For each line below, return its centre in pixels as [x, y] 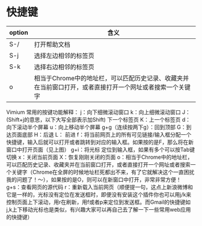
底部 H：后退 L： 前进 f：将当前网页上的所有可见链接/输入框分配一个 [107, 134]
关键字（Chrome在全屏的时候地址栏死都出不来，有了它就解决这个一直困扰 [103, 172]
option [19, 32]
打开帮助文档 [52, 44]
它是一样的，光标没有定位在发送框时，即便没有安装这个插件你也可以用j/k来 [99, 194]
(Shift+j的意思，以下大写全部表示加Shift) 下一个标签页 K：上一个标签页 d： [99, 119]
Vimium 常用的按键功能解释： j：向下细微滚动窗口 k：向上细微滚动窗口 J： [99, 112]
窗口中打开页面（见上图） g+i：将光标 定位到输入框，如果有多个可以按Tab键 [101, 149]
